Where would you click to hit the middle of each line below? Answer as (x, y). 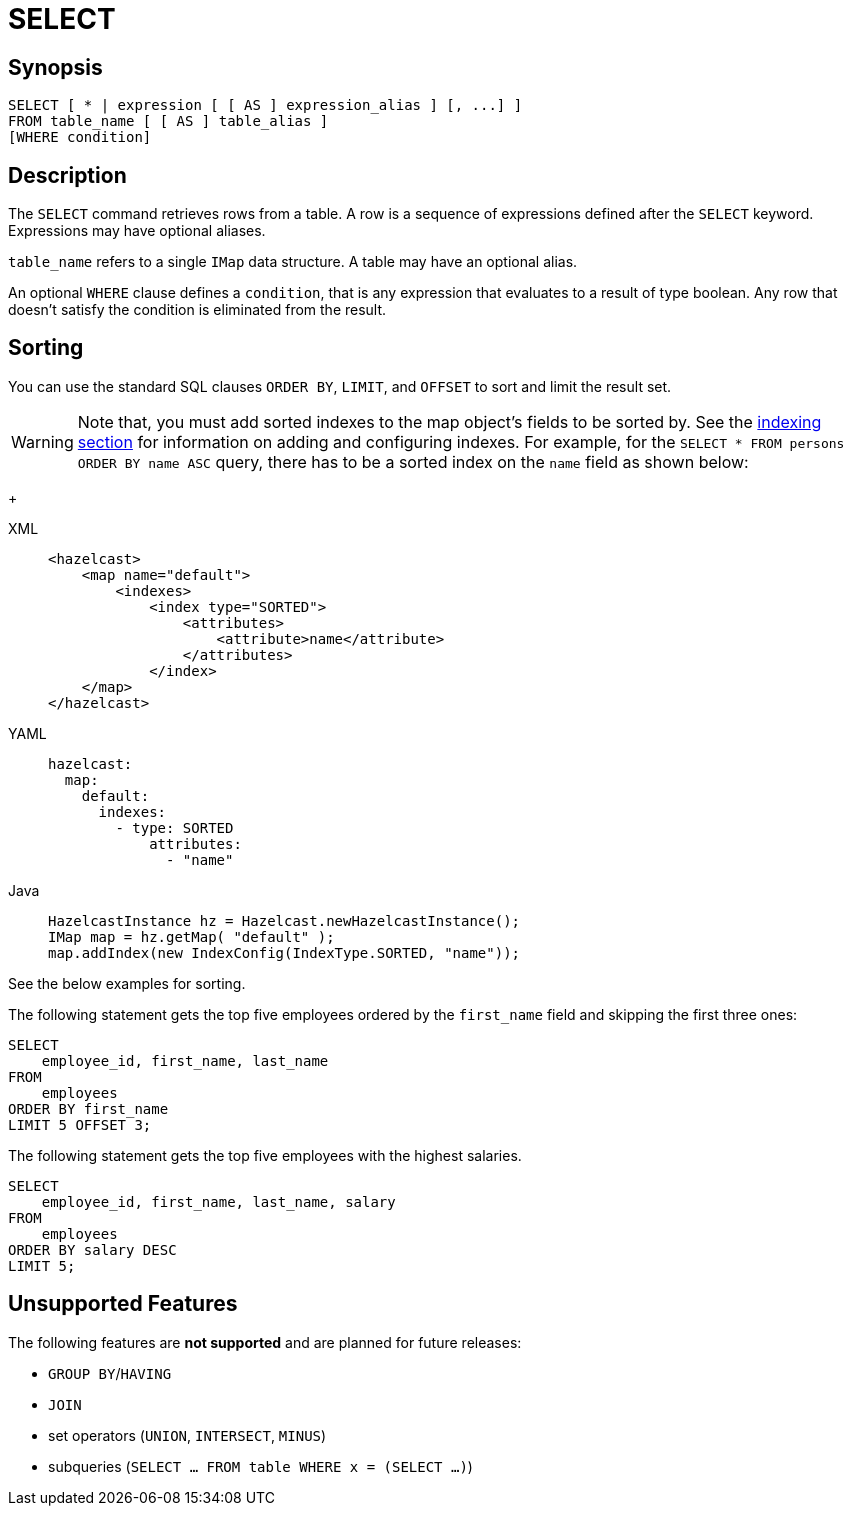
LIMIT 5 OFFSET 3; (80, 1124)
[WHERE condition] (80, 137)
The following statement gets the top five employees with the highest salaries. (265, 1155)
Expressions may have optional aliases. (137, 231)
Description (67, 175)
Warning (42, 441)
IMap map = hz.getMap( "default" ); (191, 936)
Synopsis (55, 67)
